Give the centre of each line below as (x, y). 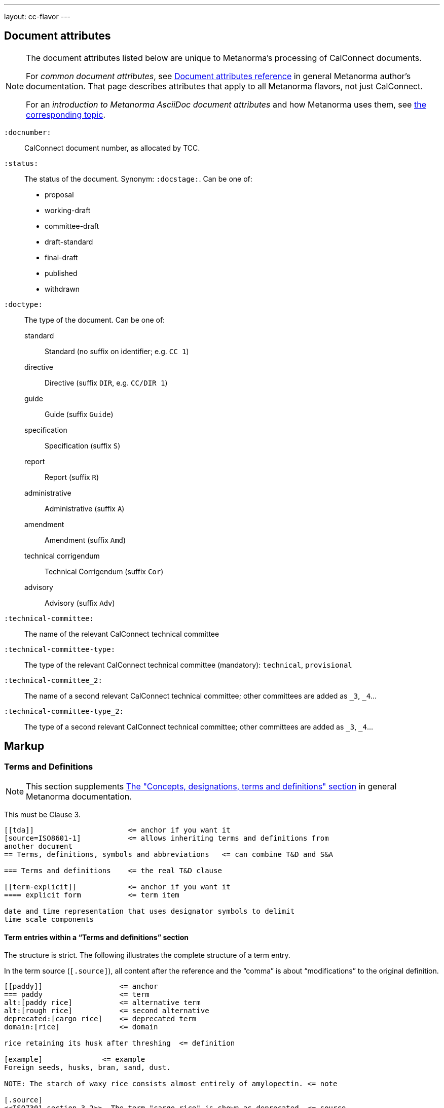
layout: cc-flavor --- (38, 16)
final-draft (61, 257)
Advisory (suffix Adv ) (80, 603)
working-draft (68, 210)
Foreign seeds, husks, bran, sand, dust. (87, 1068)
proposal (59, 194)
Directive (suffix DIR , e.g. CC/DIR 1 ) (106, 383)
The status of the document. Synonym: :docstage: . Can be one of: (138, 179)
